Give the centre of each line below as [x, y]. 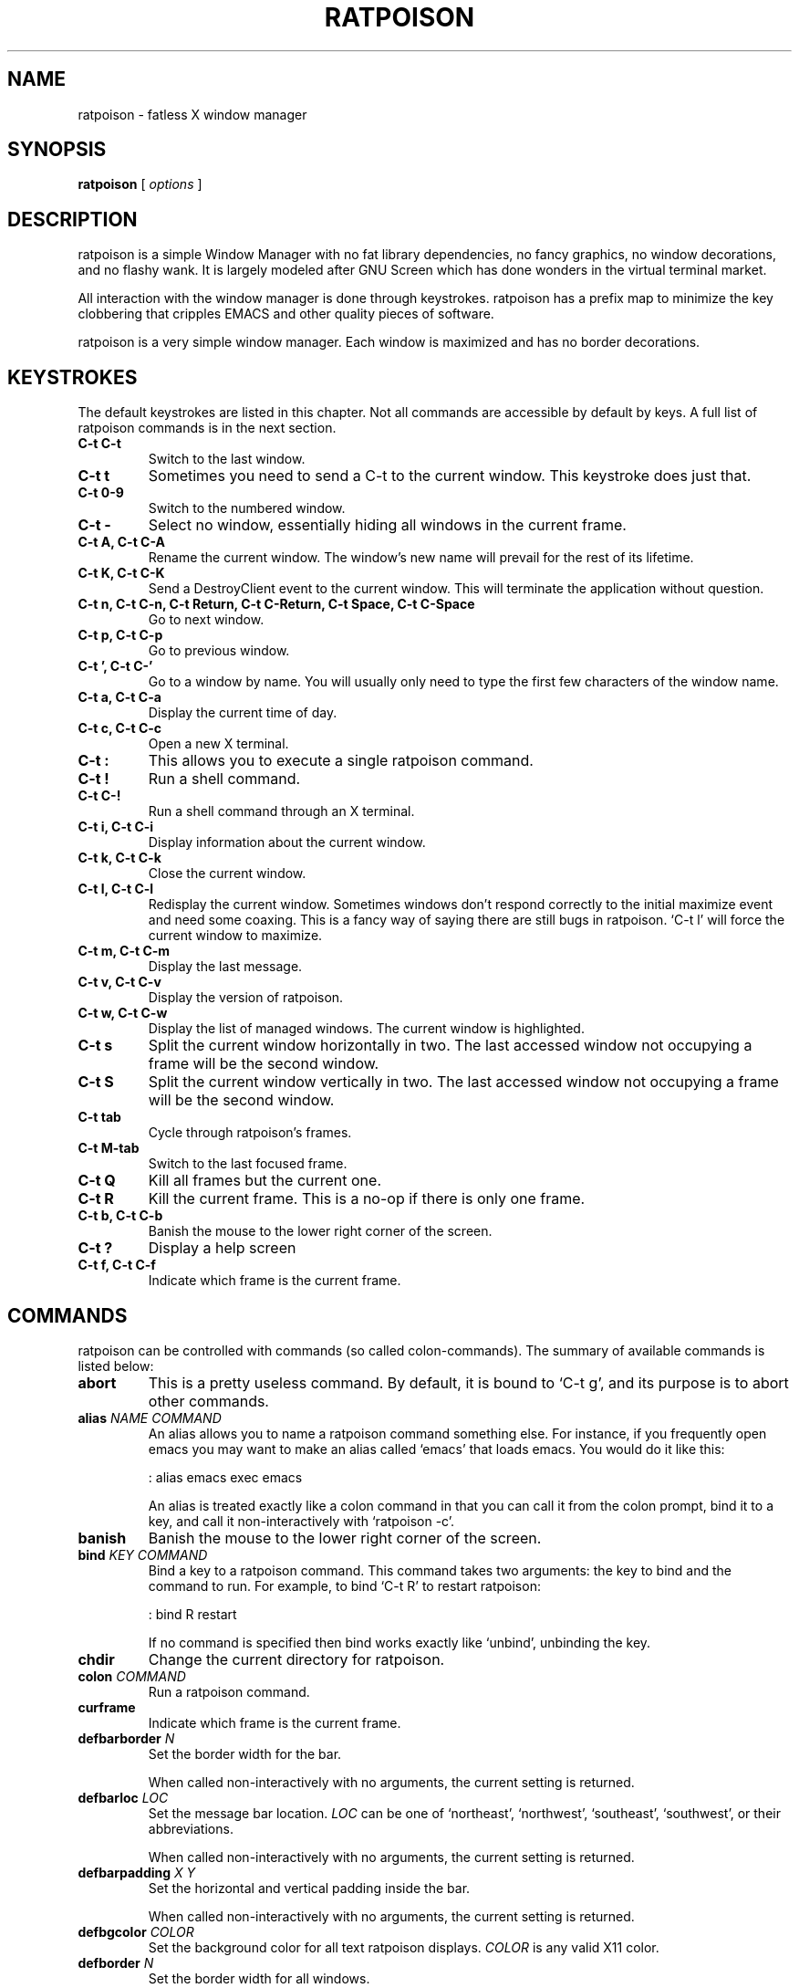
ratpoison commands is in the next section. [207, 428]
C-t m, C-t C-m [124, 951]
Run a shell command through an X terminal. [281, 811]
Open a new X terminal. [218, 744]
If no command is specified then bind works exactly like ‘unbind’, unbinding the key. [399, 1642]
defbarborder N [126, 1738]
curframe [107, 1707]
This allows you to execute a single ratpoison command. [341, 761]
